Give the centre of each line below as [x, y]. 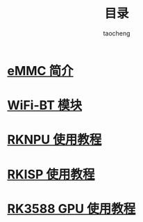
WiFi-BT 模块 [45, 105]
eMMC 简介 [41, 71]
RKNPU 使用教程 [54, 140]
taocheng [117, 33]
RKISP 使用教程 [51, 174]
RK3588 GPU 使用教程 [71, 208]
